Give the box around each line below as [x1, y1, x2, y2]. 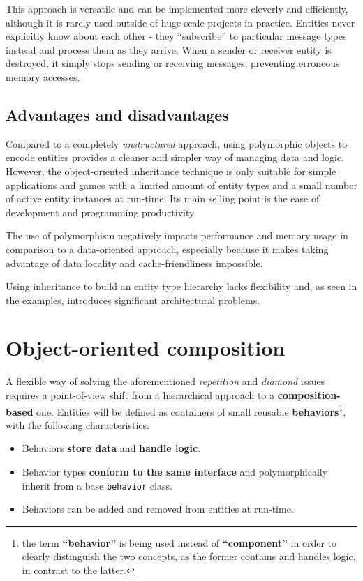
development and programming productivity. [6, 204, 197, 219]
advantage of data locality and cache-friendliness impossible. [6, 255, 263, 270]
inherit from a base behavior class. [22, 478, 172, 492]
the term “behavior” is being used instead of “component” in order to [22, 535, 337, 550]
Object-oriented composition [6, 333, 286, 362]
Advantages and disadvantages [6, 103, 229, 125]
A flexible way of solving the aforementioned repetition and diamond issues [6, 374, 325, 388]
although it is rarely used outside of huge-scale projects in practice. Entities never [6, 15, 355, 29]
